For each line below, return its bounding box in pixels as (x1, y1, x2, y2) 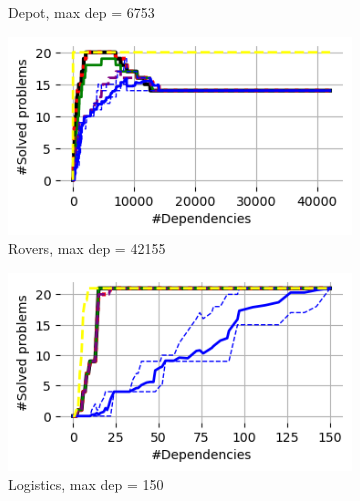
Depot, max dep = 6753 (8, 2, 155, 22)
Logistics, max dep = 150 (8, 474, 164, 495)
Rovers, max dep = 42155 (8, 238, 166, 259)
